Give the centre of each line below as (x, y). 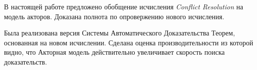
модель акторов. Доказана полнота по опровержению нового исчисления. (114, 16)
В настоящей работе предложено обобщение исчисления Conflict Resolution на (124, 6)
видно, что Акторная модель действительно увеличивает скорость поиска (114, 52)
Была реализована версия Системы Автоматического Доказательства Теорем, (120, 33)
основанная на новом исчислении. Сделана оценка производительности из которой (129, 42)
